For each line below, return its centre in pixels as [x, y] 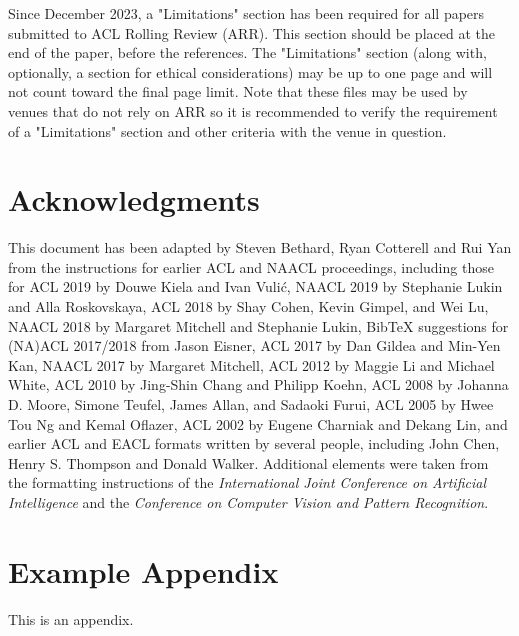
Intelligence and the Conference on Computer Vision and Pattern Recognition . [248, 502]
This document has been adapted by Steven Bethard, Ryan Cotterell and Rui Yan [260, 247]
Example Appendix [143, 570]
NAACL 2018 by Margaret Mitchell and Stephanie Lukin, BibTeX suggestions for [258, 325]
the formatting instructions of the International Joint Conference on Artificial [247, 482]
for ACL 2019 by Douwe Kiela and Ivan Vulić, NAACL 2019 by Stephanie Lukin [255, 286]
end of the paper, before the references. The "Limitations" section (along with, [247, 52]
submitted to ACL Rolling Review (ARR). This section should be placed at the [251, 32]
